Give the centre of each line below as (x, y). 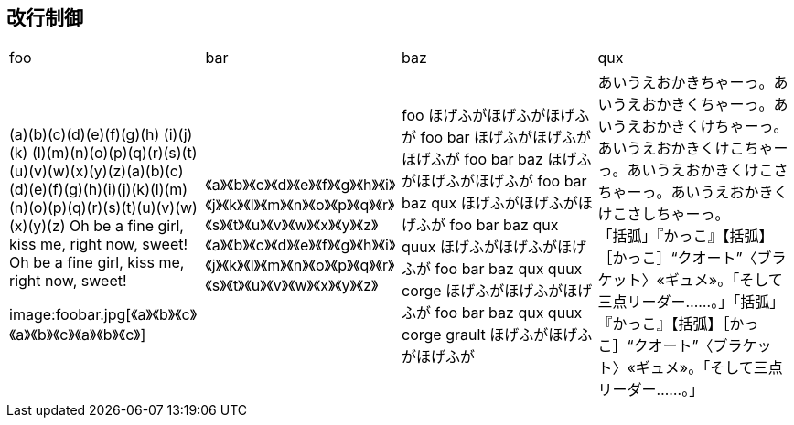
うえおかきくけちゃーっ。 (700, 127)
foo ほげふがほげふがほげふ (496, 116)
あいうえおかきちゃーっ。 (686, 83)
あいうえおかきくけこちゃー (693, 149)
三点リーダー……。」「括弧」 (691, 302)
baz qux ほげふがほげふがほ (497, 203)
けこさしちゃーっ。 (664, 214)
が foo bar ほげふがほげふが (497, 138)
